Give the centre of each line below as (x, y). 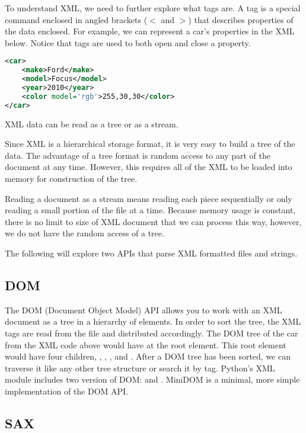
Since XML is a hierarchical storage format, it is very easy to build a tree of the (150, 144)
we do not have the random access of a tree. (85, 233)
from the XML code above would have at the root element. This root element (146, 344)
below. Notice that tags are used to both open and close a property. (128, 42)
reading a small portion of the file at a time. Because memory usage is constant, (150, 210)
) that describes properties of (241, 19)
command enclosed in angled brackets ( (76, 19)
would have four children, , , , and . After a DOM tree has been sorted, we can (148, 356)
